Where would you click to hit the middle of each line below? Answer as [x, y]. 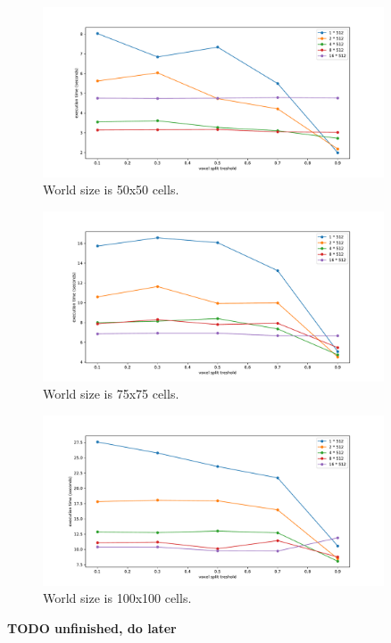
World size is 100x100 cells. [117, 598]
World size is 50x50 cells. [111, 190]
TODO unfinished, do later [92, 627]
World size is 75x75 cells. [111, 394]
